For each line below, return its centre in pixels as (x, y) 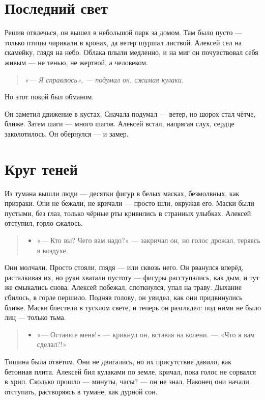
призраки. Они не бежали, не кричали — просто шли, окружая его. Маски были (129, 203)
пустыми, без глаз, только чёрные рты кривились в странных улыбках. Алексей (128, 213)
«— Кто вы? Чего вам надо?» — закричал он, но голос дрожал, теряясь (149, 240)
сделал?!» (52, 344)
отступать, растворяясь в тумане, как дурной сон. (81, 391)
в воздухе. (52, 250)
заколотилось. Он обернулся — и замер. (67, 133)
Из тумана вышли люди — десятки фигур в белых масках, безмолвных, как (122, 193)
